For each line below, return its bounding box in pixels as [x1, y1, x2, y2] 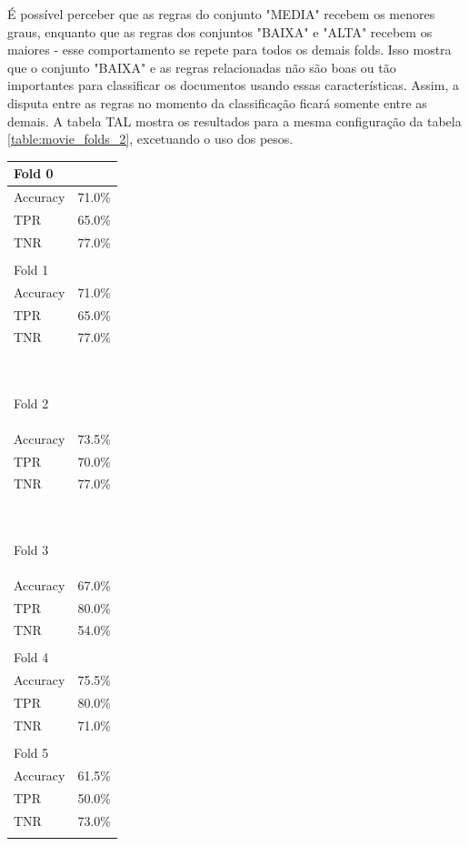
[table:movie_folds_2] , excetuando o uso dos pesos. [7, 129, 294, 148]
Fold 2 [14, 393, 49, 412]
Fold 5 [14, 743, 49, 762]
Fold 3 [14, 539, 49, 559]
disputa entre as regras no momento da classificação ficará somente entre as [7, 93, 427, 112]
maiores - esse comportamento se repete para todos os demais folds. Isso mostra [7, 40, 452, 59]
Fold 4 [14, 648, 49, 667]
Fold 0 [14, 164, 54, 183]
